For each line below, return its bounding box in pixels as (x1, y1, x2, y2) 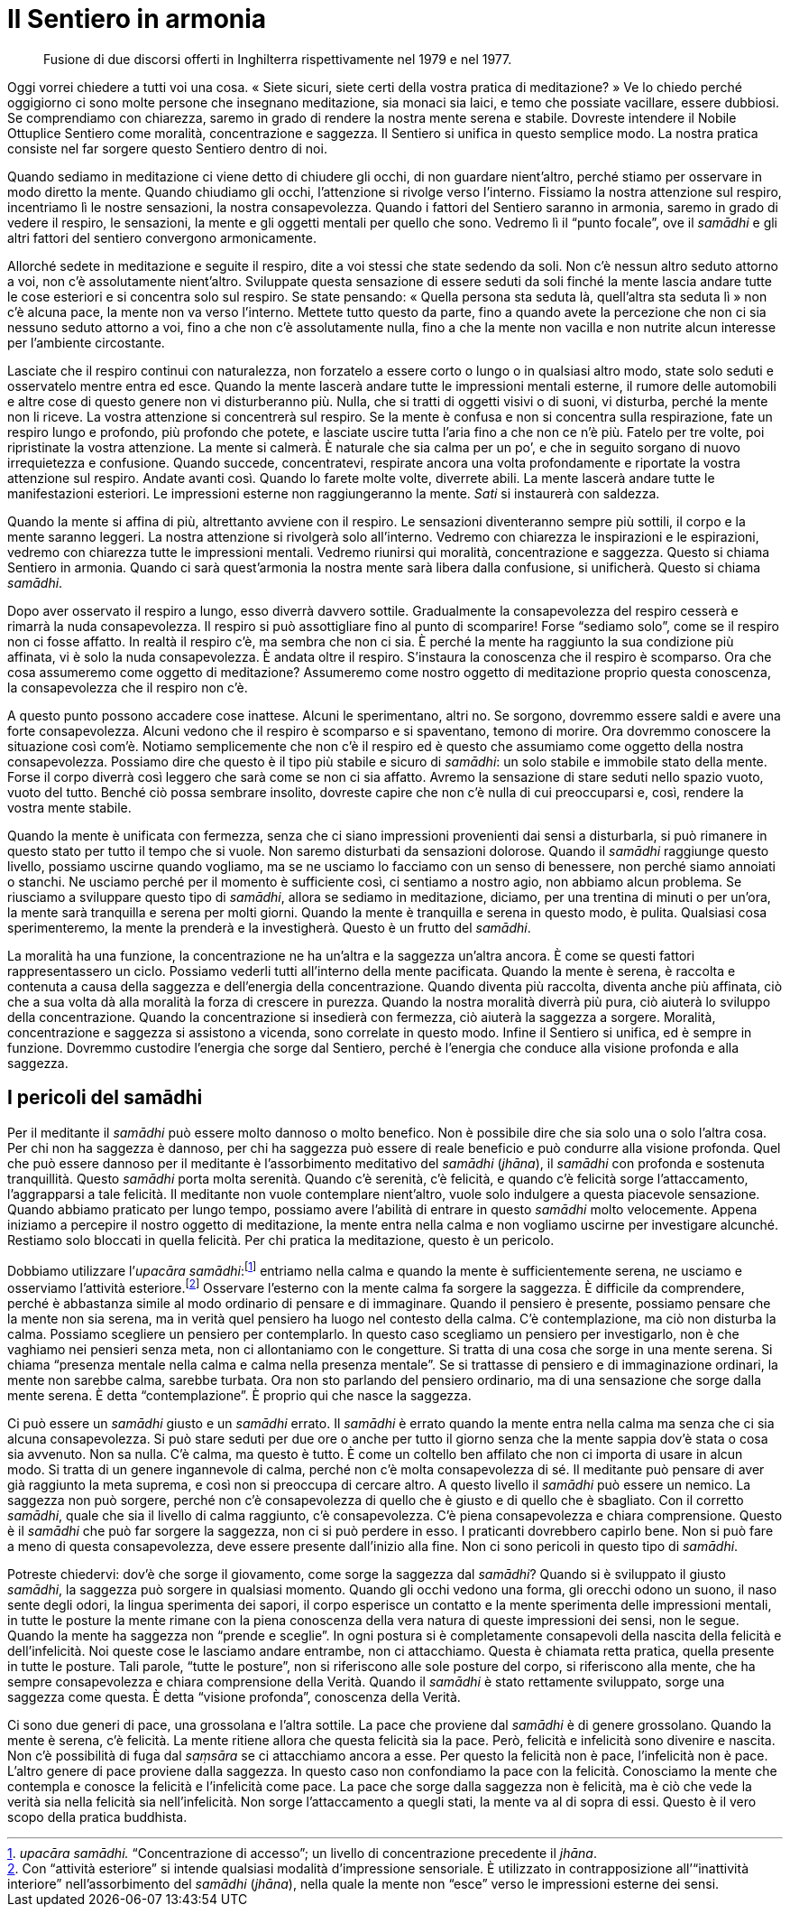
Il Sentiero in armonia (7, 4, 267, 34)
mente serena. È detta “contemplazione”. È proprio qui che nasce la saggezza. (7, 1387, 472, 1403)
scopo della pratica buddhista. (7, 1808, 188, 1825)
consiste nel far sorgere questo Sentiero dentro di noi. (7, 140, 327, 156)
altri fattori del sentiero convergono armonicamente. (7, 229, 317, 246)
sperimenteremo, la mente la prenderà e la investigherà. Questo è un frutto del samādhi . (7, 919, 531, 935)
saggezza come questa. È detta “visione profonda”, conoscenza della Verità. (7, 1688, 461, 1705)
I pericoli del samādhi (7, 1086, 203, 1110)
